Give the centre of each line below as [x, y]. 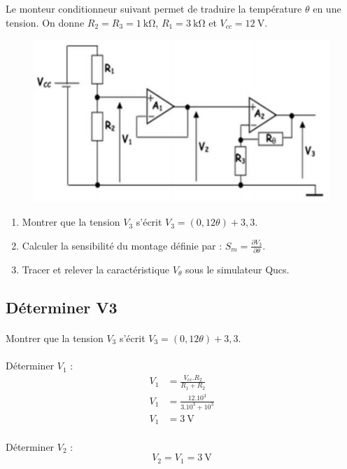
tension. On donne [45, 22]
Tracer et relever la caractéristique [96, 269]
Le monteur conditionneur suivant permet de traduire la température [154, 8]
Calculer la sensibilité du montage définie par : [122, 245]
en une [327, 8]
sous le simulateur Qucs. [237, 269]
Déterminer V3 [62, 307]
